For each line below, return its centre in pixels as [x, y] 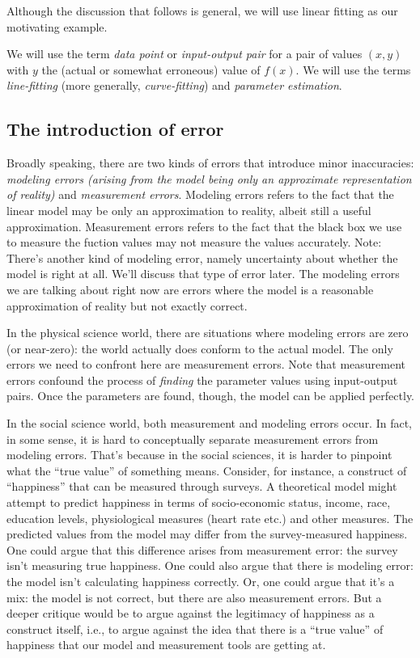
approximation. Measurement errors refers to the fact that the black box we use [204, 226]
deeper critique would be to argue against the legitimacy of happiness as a [191, 613]
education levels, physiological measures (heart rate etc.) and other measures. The [210, 518]
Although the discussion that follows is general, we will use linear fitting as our [202, 11]
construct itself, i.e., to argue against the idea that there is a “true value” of [195, 628]
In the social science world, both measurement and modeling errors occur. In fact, [210, 423]
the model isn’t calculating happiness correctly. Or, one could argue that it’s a [201, 582]
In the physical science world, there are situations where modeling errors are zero [208, 333]
